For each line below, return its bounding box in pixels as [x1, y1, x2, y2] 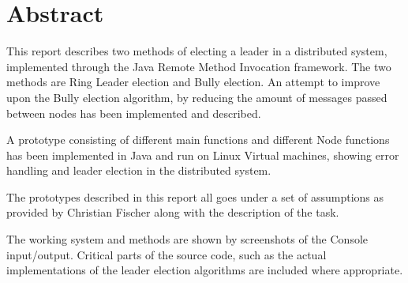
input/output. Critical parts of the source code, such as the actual [6, 246, 327, 262]
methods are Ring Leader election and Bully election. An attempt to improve [6, 74, 380, 90]
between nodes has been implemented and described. [6, 104, 261, 121]
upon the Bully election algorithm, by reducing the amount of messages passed [6, 89, 387, 105]
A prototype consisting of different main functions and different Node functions [6, 131, 390, 148]
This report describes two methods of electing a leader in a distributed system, [6, 43, 387, 59]
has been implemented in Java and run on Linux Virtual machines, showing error [6, 146, 399, 163]
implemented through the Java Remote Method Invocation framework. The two [6, 58, 391, 74]
